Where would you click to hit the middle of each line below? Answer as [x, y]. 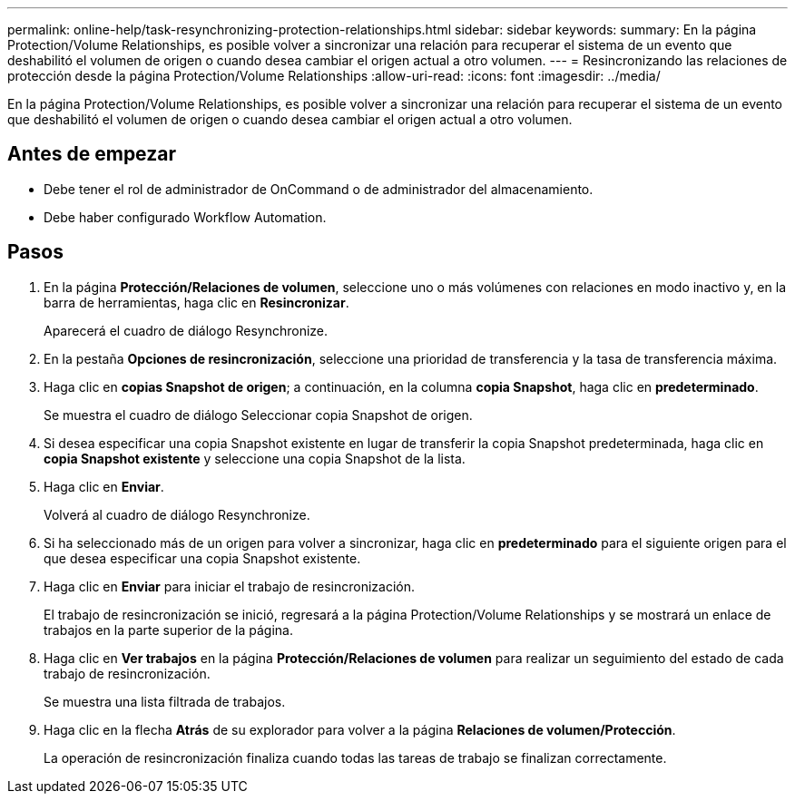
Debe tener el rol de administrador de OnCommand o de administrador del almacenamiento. [319, 189]
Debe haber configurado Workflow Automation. [185, 217]
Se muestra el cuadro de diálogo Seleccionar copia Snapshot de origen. [258, 415]
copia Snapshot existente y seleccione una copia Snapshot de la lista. [255, 458]
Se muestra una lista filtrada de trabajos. [165, 701]
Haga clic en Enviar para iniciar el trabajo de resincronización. [230, 586]
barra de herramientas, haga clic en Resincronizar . [196, 302]
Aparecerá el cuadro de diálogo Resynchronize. [186, 330]
